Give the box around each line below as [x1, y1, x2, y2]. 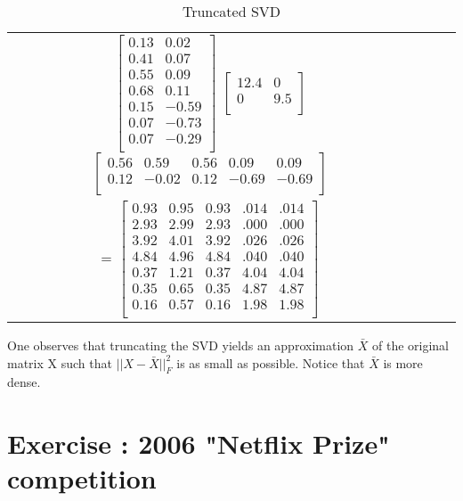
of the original [372, 336, 450, 354]
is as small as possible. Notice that [176, 353, 365, 372]
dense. [7, 373, 41, 391]
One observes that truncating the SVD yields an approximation [7, 336, 354, 354]
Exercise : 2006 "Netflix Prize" [7, 425, 390, 462]
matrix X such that [7, 353, 112, 372]
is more [383, 353, 423, 372]
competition [7, 460, 157, 497]
